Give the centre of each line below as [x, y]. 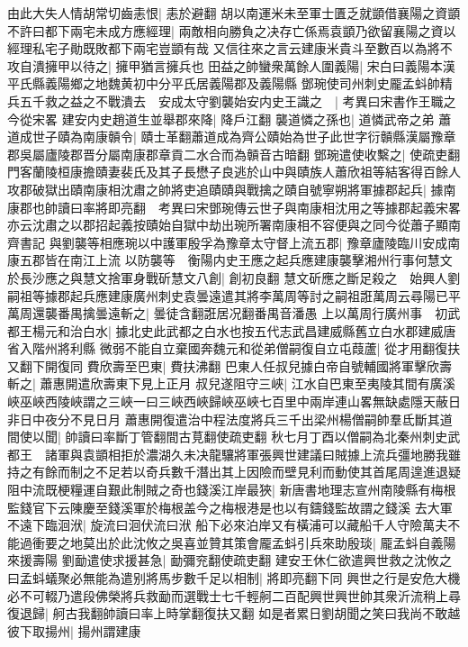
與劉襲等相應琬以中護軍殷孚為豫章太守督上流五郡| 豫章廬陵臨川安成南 [255, 242]
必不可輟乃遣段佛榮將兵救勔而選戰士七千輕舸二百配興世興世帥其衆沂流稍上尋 [234, 595]
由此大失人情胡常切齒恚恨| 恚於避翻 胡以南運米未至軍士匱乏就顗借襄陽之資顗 [234, 13]
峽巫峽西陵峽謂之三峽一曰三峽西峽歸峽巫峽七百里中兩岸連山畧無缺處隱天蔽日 [234, 401]
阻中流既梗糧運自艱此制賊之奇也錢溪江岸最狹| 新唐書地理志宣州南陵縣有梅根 [232, 490]
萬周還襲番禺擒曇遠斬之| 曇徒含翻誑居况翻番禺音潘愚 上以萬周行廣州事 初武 [234, 313]
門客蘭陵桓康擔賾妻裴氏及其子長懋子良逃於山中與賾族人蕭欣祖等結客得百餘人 [234, 172]
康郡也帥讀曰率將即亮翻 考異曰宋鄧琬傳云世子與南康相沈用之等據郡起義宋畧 [234, 207]
